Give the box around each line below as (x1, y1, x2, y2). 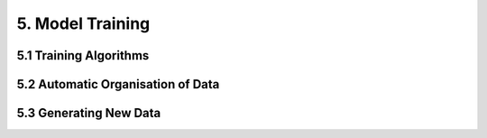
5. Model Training (16, 14, 151, 33)
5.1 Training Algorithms (16, 48, 150, 63)
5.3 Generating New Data (16, 106, 161, 121)
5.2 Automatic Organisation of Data (16, 77, 220, 92)
